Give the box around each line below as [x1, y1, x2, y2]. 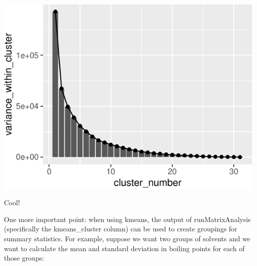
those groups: [4, 253, 44, 263]
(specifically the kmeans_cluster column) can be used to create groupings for [4, 223, 237, 234]
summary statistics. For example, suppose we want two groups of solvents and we [4, 233, 251, 244]
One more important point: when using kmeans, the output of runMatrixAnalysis [4, 214, 251, 224]
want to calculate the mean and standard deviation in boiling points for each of [4, 243, 245, 253]
